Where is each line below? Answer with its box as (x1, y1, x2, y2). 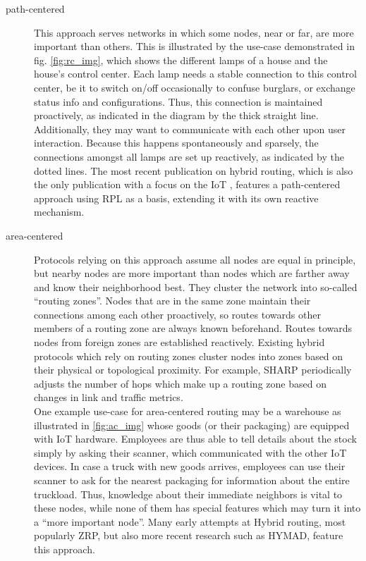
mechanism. (34, 204, 85, 219)
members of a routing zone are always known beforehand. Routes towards (34, 321, 353, 335)
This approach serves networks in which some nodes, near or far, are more (34, 25, 354, 39)
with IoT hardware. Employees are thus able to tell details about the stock (34, 431, 357, 446)
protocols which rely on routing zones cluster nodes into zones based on (34, 348, 343, 363)
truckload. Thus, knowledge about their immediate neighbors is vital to (34, 486, 343, 501)
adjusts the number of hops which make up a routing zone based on (34, 376, 327, 390)
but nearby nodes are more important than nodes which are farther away (34, 266, 350, 280)
